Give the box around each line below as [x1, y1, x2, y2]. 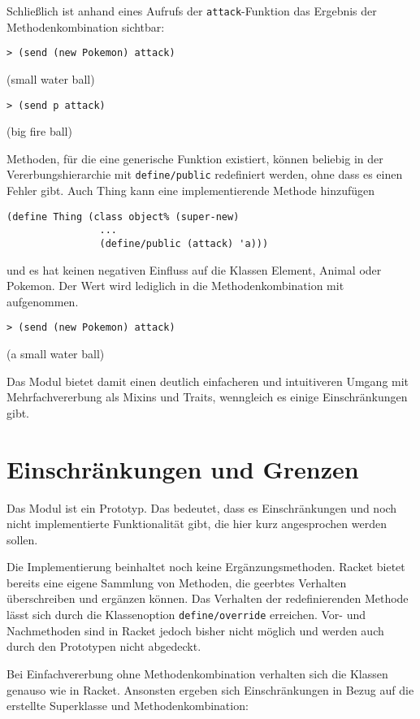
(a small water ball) [6, 345, 105, 362]
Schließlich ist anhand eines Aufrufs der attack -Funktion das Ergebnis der [6, 2, 377, 19]
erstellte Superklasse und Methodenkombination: [6, 697, 249, 714]
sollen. [6, 531, 38, 548]
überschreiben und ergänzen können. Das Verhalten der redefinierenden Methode [6, 590, 409, 607]
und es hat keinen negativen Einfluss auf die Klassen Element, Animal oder [6, 261, 382, 278]
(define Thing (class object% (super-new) [6, 210, 240, 223]
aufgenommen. [6, 292, 79, 310]
